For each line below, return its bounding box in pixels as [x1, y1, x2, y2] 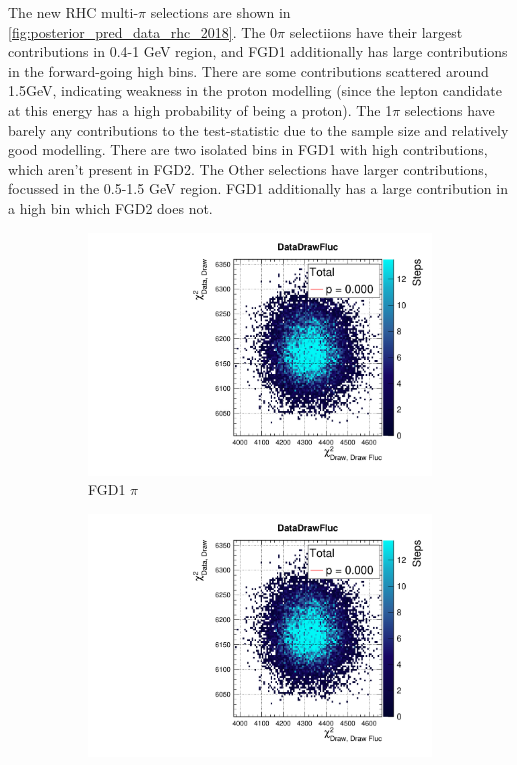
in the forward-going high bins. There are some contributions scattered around [8, 60, 489, 81]
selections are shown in [150, 2, 291, 22]
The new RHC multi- [8, 2, 139, 22]
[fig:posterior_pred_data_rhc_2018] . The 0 [8, 21, 277, 42]
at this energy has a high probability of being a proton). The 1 [8, 99, 393, 120]
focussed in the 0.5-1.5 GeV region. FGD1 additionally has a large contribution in [8, 178, 508, 199]
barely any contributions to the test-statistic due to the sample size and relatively [8, 119, 509, 140]
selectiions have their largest [289, 21, 463, 42]
